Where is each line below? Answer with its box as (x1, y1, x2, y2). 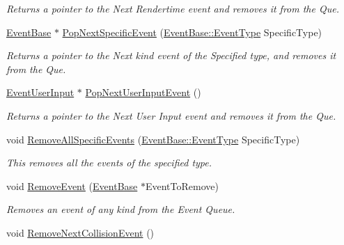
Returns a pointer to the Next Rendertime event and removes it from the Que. (6, 1, 339, 15)
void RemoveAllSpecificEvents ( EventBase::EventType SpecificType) (6, 132, 300, 146)
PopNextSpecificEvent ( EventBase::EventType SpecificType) (62, 24, 322, 39)
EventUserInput (6, 85, 75, 100)
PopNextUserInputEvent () (85, 85, 201, 100)
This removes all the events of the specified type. (6, 155, 212, 170)
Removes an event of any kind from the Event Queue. (6, 202, 235, 216)
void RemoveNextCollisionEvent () (6, 225, 155, 239)
